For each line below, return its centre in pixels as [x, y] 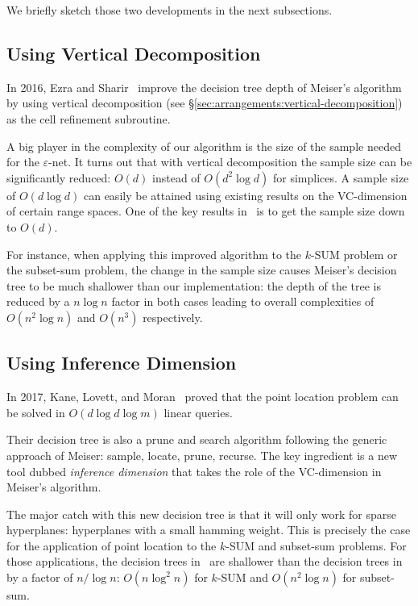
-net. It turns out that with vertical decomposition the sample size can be [230, 162]
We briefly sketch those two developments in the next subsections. [170, 10]
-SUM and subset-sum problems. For [316, 545]
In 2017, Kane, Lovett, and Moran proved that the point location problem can [203, 397]
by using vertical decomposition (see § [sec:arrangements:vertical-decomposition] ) [205, 103]
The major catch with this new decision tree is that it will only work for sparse [201, 514]
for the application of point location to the [112, 545]
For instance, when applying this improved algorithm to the [154, 254]
